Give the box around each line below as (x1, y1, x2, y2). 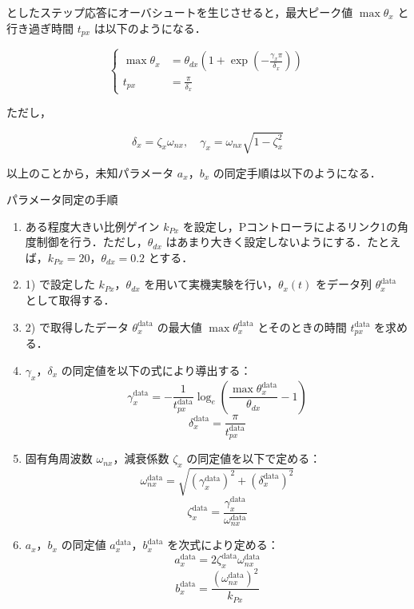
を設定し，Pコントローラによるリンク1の (182, 217, 397, 234)
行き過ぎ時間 (6, 19, 74, 36)
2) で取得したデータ (25, 318, 129, 335)
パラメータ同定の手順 (6, 191, 118, 208)
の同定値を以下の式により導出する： (61, 361, 252, 378)
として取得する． (25, 292, 115, 308)
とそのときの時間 (257, 318, 347, 335)
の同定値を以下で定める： (186, 450, 321, 467)
